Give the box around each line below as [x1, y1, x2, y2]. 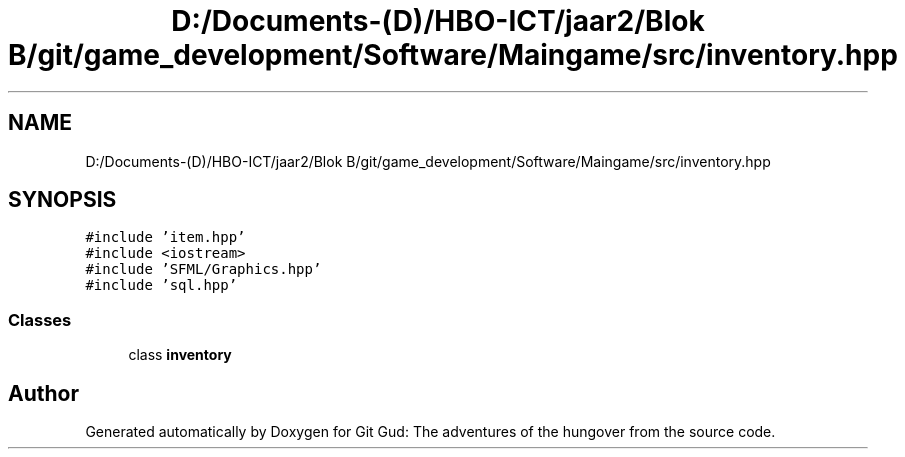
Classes [8, 309, 72, 330]
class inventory [128, 346, 232, 364]
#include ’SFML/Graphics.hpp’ [85, 261, 322, 278]
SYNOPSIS [8, 187, 117, 213]
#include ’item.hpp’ [85, 229, 246, 246]
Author [8, 380, 79, 406]
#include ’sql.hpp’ [85, 277, 238, 294]
